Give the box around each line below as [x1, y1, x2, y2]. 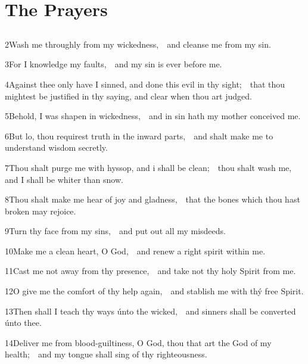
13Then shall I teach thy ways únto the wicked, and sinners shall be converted [5, 304, 296, 317]
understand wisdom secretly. [5, 141, 108, 154]
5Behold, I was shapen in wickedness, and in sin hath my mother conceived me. [5, 110, 301, 122]
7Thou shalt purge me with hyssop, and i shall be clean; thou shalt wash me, [5, 161, 292, 173]
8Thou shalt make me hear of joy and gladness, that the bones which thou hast [5, 193, 300, 206]
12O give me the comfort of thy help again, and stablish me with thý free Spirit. [5, 285, 304, 297]
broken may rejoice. [5, 204, 76, 217]
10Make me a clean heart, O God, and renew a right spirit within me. [5, 244, 266, 257]
